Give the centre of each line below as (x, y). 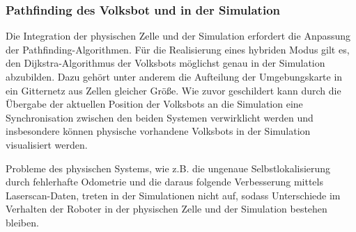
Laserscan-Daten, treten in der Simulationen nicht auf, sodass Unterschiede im (173, 195)
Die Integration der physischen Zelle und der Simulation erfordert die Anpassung (178, 36)
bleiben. (22, 222)
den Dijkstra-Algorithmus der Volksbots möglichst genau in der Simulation (165, 63)
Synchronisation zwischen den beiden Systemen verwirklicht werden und (160, 117)
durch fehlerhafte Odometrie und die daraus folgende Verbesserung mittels (164, 182)
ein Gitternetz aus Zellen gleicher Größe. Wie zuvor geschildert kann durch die (173, 90)
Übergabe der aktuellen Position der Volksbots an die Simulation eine (154, 104)
